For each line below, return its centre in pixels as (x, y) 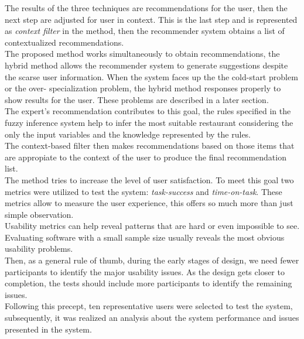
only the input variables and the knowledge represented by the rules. (128, 134)
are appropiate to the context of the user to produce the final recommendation (146, 157)
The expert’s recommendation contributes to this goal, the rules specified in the (148, 111)
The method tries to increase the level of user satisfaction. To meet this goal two (149, 179)
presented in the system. (48, 329)
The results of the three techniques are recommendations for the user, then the (146, 8)
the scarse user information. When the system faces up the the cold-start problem (151, 76)
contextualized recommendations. (64, 42)
